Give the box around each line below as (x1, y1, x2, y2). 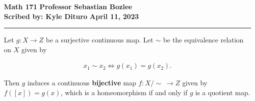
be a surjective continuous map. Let (46, 35, 153, 45)
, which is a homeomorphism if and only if (60, 87, 188, 97)
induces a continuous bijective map (27, 78, 136, 88)
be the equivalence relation (163, 35, 244, 45)
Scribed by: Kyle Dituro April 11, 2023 (4, 11, 139, 21)
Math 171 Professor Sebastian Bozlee (4, 1, 132, 11)
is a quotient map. (195, 87, 250, 97)
